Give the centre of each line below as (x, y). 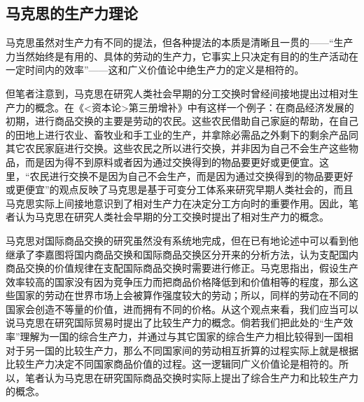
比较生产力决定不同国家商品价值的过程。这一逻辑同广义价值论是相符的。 (172, 364)
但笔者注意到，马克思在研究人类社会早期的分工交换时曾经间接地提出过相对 (177, 93)
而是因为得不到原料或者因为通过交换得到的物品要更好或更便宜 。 (172, 161)
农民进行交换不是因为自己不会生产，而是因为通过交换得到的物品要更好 (191, 175)
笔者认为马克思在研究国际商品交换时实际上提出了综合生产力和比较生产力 (191, 377)
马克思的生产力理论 (72, 13)
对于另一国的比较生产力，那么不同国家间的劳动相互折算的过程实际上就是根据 (182, 350)
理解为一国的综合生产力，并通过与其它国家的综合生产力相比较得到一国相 (187, 337)
